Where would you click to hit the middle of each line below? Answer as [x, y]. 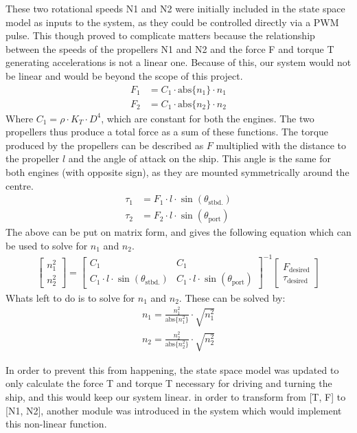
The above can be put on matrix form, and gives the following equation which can [178, 232]
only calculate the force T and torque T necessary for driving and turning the [169, 383]
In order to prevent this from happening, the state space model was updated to [172, 369]
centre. [20, 185]
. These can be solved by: [232, 297]
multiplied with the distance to [281, 145]
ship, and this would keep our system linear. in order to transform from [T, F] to [176, 397]
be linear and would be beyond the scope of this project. [124, 75]
